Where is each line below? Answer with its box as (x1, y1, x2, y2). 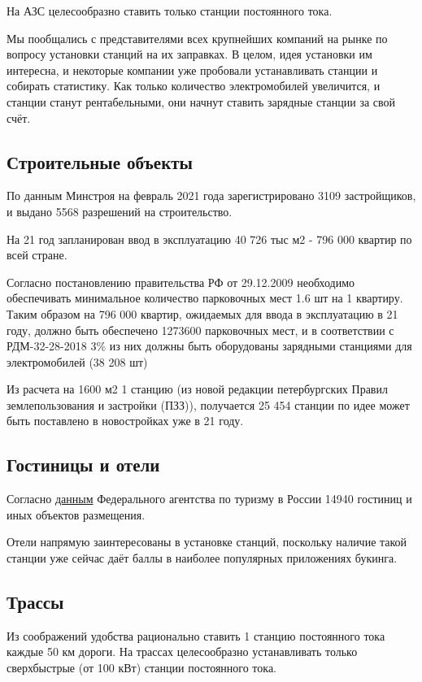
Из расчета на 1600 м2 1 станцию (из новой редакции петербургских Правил (7, 380, 388, 397)
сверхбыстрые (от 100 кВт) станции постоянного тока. (7, 659, 276, 676)
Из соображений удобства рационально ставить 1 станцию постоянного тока (7, 627, 385, 644)
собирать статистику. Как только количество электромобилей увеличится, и (7, 77, 381, 94)
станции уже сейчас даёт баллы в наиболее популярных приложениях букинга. (7, 550, 398, 567)
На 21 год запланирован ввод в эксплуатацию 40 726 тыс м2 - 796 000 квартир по (7, 230, 412, 247)
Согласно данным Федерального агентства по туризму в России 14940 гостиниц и (7, 490, 412, 507)
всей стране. (7, 246, 67, 263)
